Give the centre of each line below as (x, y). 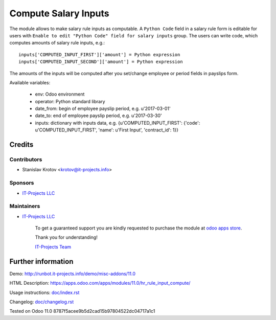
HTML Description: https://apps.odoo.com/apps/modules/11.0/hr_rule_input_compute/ (100, 283)
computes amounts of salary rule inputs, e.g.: (57, 43)
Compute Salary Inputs (59, 13)
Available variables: (30, 82)
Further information (41, 261)
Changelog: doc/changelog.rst (42, 302)
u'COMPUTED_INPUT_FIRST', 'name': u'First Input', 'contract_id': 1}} (107, 130)
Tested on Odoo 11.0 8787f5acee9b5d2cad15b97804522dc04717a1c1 (82, 311)
